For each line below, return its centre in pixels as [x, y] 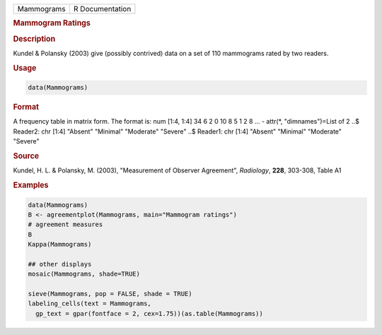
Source [26, 155]
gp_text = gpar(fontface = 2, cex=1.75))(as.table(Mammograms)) [149, 313]
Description [34, 39]
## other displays [60, 264]
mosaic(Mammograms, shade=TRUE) [84, 274]
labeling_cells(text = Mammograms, [89, 304]
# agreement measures [65, 225]
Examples [31, 185]
